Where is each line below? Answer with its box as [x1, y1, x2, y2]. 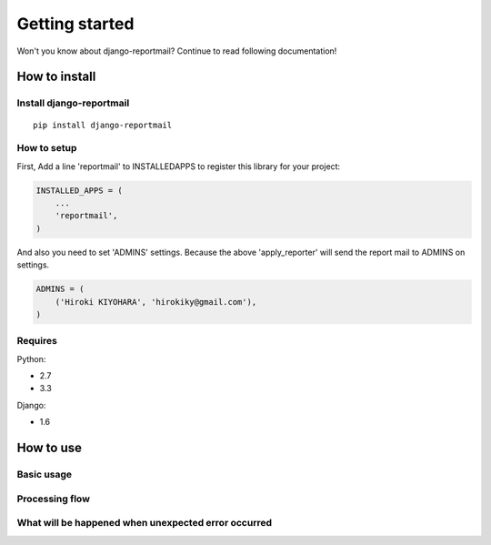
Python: [16, 353, 46, 364]
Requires [16, 335, 58, 348]
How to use [16, 440, 82, 456]
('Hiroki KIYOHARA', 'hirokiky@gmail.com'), [55, 297, 257, 307]
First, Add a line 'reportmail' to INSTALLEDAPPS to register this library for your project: [16, 160, 341, 172]
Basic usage [16, 469, 73, 481]
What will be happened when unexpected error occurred [16, 517, 273, 530]
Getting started [16, 14, 135, 34]
